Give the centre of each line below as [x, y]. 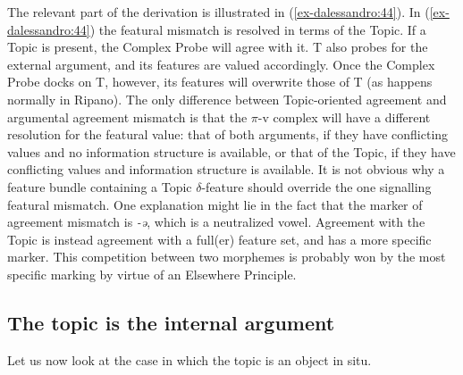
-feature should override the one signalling [316, 186]
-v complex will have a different [344, 117]
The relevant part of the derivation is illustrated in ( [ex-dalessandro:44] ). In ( [219, 12]
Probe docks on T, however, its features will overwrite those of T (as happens [220, 82]
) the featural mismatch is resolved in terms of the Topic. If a [258, 29]
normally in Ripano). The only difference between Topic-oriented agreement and [227, 99]
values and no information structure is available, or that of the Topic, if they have [231, 151]
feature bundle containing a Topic [100, 186]
